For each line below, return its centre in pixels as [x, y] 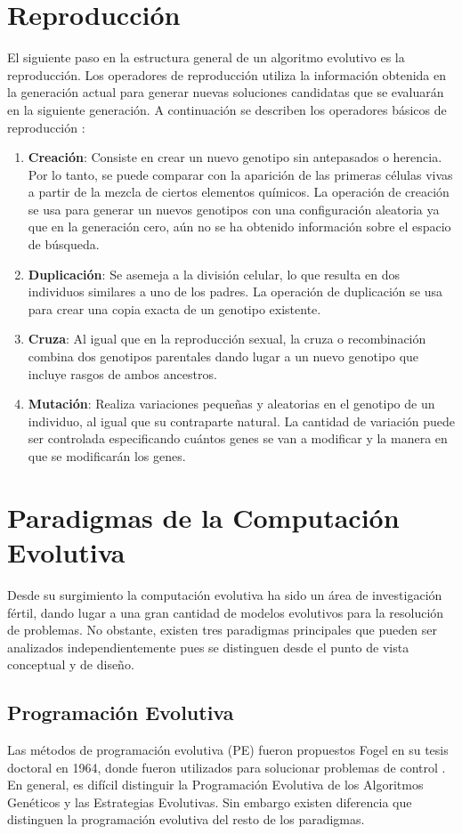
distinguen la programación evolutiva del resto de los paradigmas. [186, 819]
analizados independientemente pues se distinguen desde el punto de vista [208, 647]
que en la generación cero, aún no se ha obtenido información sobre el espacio [239, 227]
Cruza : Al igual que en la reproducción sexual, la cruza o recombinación [227, 339]
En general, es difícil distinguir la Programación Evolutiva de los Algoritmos [215, 785]
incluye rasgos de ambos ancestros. [122, 373]
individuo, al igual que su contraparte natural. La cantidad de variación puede [242, 421]
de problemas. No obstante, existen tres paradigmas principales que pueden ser [222, 630]
